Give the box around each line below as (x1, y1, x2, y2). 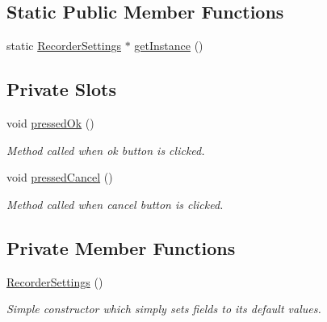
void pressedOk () (6, 115, 94, 131)
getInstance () (134, 37, 203, 54)
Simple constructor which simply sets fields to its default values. (6, 300, 321, 317)
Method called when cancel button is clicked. (6, 195, 224, 212)
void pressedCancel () (6, 169, 113, 186)
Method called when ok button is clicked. (6, 141, 205, 158)
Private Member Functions (6, 235, 236, 260)
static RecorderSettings (6, 37, 121, 54)
